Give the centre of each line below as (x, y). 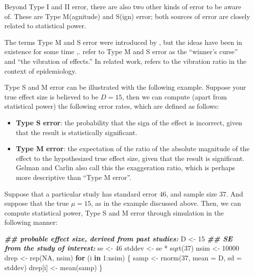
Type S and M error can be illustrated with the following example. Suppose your (125, 87)
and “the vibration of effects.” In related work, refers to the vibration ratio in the (126, 61)
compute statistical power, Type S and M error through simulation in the (114, 212)
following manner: (31, 222)
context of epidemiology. (41, 70)
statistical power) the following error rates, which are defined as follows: (112, 106)
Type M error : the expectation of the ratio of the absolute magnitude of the (133, 148)
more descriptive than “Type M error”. (74, 177)
